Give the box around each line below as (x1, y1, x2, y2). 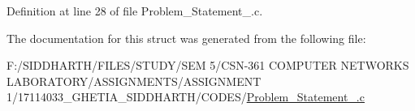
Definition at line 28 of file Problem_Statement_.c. (6, 2, 263, 19)
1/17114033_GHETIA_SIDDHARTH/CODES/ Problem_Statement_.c (6, 88, 365, 105)
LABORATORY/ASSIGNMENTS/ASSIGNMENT (6, 72, 262, 89)
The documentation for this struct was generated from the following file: (6, 29, 366, 46)
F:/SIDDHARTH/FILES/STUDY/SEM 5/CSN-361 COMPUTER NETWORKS (6, 57, 409, 74)
